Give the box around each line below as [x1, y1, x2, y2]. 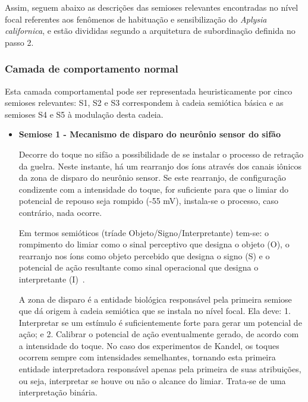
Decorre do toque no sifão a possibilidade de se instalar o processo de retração [18, 147, 304, 160]
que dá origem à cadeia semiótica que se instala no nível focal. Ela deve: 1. [18, 304, 291, 317]
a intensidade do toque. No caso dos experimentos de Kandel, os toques [18, 339, 279, 351]
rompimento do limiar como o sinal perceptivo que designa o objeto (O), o [18, 238, 290, 250]
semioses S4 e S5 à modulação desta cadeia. [5, 108, 164, 120]
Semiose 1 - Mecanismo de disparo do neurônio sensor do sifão [18, 128, 281, 140]
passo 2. [5, 36, 34, 48]
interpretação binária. [18, 386, 98, 398]
